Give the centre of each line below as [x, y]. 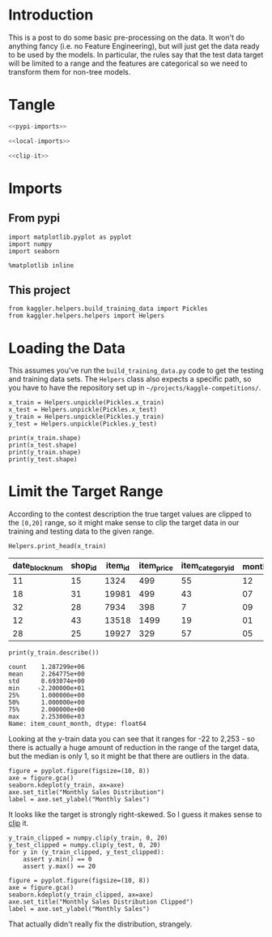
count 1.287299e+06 [47, 667]
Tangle [32, 105]
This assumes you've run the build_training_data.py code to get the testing [136, 370]
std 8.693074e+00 [47, 681]
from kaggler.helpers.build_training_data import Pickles [108, 309]
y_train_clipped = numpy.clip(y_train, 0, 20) [88, 838]
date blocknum [38, 567]
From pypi [34, 218]
